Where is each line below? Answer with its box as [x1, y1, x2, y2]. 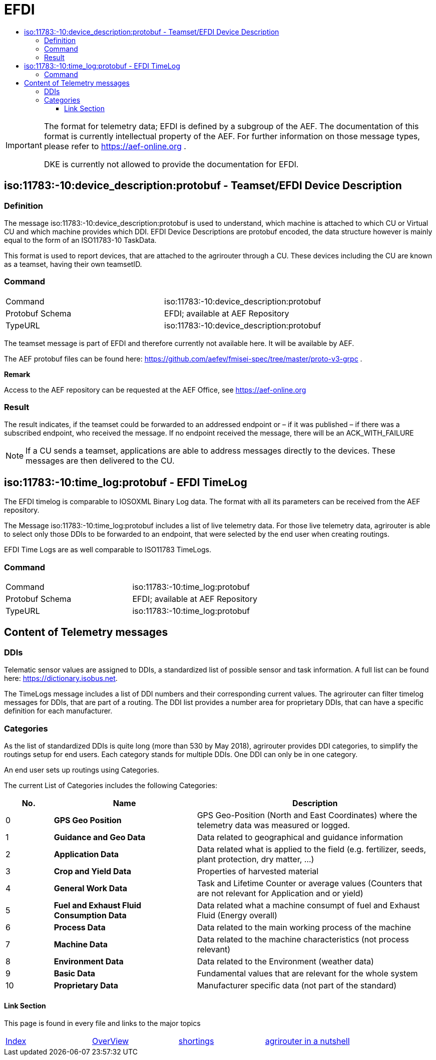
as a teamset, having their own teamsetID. [4, 259, 142, 268]
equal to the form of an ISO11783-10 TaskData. [4, 235, 157, 244]
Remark [4, 370, 31, 379]
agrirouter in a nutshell [265, 1036, 350, 1046]
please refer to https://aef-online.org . [44, 141, 186, 151]
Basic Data [54, 968, 96, 979]
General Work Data [54, 883, 127, 894]
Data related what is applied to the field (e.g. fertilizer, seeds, [197, 844, 426, 855]
